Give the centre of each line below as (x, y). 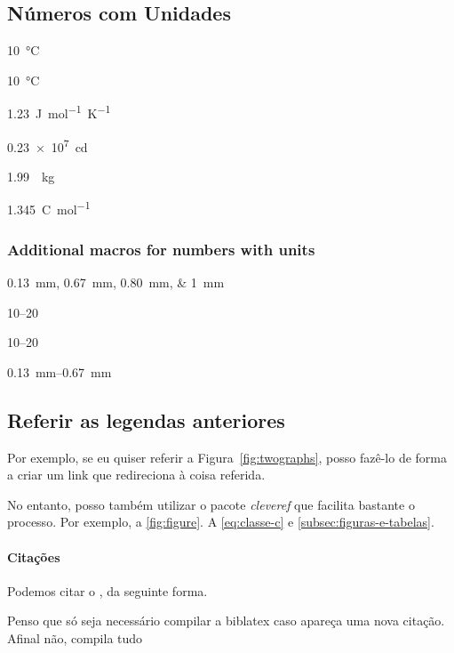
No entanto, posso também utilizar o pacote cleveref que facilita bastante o (211, 504)
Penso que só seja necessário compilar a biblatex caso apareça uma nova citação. (226, 621)
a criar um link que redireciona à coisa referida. (136, 475)
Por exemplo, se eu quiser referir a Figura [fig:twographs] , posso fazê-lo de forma (227, 457)
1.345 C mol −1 (49, 208)
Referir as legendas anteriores (146, 419)
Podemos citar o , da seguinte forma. (108, 590)
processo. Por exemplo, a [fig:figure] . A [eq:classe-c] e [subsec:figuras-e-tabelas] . (221, 522)
